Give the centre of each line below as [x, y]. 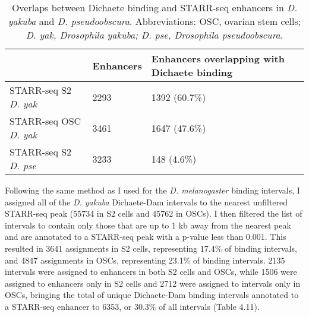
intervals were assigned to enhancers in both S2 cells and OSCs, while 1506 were [151, 272]
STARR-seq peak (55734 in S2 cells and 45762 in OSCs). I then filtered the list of [154, 213]
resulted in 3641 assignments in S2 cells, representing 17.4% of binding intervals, [151, 248]
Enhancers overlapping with [218, 58]
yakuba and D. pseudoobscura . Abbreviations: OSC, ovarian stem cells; [154, 21]
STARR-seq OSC [45, 121]
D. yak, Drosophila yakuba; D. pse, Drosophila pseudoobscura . [154, 35]
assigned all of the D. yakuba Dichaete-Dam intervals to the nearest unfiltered [146, 202]
